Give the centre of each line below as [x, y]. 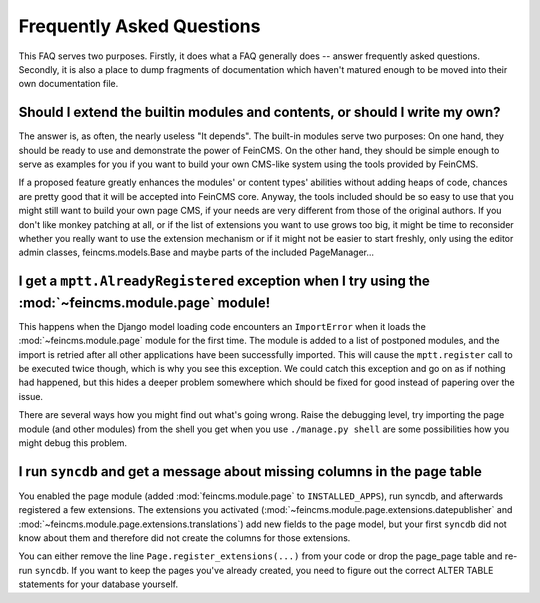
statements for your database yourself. [98, 584]
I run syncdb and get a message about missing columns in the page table [250, 471]
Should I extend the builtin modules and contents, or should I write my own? [259, 112]
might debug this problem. [73, 442]
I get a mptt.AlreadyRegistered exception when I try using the [224, 281]
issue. [31, 396]
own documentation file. [68, 84]
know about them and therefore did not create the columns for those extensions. [184, 538]
